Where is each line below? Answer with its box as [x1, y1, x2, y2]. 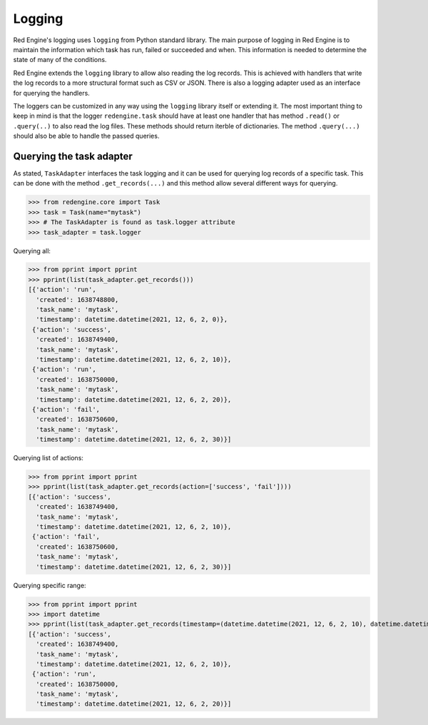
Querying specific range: [13, 581, 86, 589]
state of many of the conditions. [13, 56, 107, 64]
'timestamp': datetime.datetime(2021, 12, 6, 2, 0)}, [36, 315, 228, 324]
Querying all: [13, 246, 51, 255]
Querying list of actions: [13, 454, 83, 462]
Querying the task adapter [13, 150, 133, 162]
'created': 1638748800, [36, 295, 119, 303]
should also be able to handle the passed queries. [13, 132, 160, 141]
